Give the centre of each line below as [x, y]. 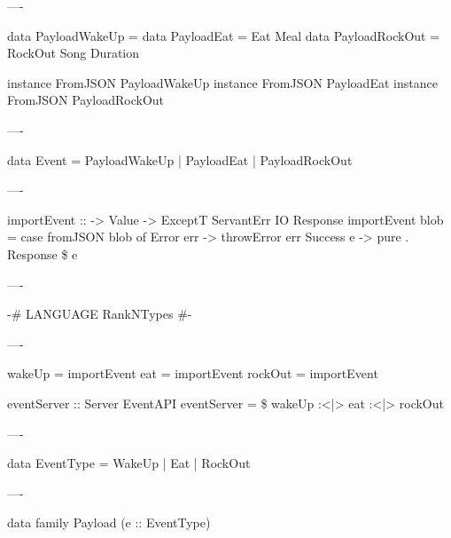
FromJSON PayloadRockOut [86, 100]
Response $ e [43, 253]
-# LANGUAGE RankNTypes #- [100, 314]
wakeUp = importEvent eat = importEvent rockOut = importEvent [193, 373]
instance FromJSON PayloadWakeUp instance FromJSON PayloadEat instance [222, 82]
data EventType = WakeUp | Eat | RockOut [129, 463]
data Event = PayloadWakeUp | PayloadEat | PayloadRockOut [180, 159]
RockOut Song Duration [74, 53]
